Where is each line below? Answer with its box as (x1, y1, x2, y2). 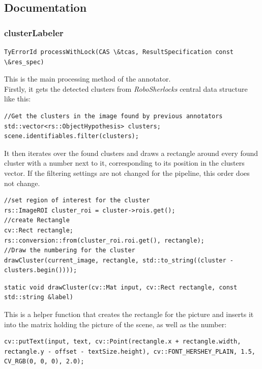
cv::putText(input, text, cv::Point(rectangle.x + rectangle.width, (4, 338, 241, 346)
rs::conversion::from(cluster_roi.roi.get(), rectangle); (4, 236, 205, 244)
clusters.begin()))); (4, 267, 77, 274)
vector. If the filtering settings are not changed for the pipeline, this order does (4, 167, 250, 178)
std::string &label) (4, 294, 74, 301)
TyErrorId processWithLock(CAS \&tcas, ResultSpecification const (4, 48, 234, 56)
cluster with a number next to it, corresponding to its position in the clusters (4, 157, 245, 168)
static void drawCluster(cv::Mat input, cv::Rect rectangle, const (4, 283, 238, 291)
